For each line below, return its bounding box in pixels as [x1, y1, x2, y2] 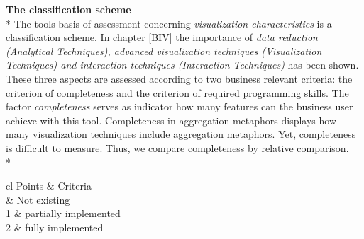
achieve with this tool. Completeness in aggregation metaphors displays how [6, 112, 337, 127]
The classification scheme [6, 2, 131, 16]
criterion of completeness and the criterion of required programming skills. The [6, 85, 349, 100]
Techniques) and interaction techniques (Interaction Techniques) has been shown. [6, 57, 359, 72]
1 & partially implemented [6, 206, 121, 221]
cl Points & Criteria [6, 178, 92, 193]
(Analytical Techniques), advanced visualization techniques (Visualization [6, 43, 322, 58]
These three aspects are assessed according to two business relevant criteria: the [6, 71, 353, 86]
